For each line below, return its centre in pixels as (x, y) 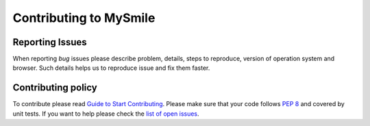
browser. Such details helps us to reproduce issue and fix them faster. (111, 68)
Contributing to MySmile (84, 18)
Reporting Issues (50, 42)
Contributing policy (55, 88)
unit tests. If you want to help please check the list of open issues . (106, 114)
